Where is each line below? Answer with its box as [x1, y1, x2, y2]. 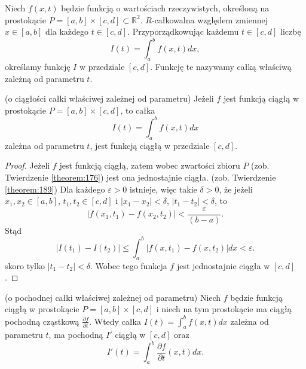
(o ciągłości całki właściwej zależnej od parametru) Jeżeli [5, 92, 214, 105]
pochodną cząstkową [5, 315, 79, 327]
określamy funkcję [5, 60, 71, 73]
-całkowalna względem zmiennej [151, 13, 268, 26]
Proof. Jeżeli [5, 159, 50, 172]
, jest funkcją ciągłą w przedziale [90, 139, 210, 151]
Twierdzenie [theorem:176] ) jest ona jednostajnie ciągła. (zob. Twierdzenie [5, 170, 276, 183]
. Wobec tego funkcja [90, 259, 167, 272]
